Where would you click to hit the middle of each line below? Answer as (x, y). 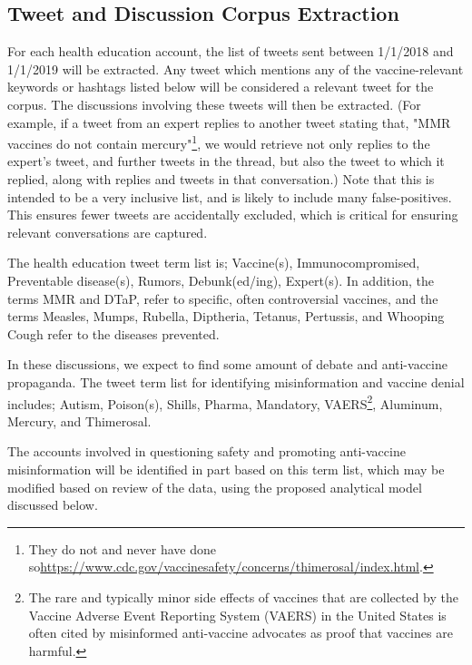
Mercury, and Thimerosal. (79, 421)
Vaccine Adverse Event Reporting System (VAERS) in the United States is (237, 615)
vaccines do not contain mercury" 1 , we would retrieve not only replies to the (219, 142)
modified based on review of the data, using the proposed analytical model (215, 487)
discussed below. (53, 505)
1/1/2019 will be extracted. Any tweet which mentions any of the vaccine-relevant (236, 68)
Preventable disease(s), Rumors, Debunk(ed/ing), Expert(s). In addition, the (221, 280)
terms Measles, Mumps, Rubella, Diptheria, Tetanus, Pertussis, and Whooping (226, 316)
